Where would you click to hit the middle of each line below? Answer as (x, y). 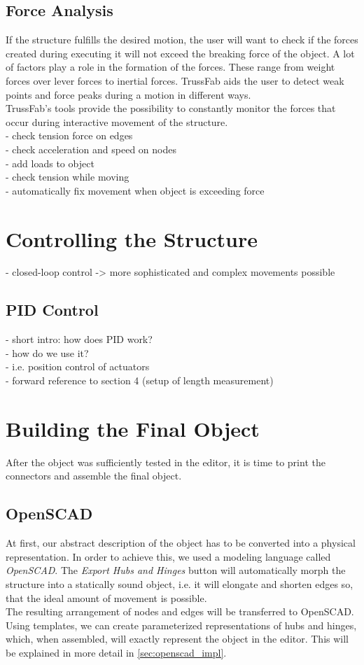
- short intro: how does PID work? (79, 339)
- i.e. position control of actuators (78, 366)
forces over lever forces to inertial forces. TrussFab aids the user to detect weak (175, 80)
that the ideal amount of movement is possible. (106, 597)
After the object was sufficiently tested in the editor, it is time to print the (166, 462)
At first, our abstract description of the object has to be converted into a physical (181, 543)
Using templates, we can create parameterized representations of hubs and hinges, (181, 625)
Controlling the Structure (132, 238)
